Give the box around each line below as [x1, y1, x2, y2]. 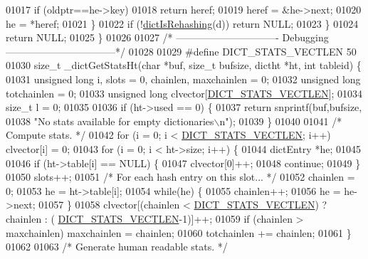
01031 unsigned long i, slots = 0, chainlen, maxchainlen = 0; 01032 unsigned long [6, 71, 361, 86]
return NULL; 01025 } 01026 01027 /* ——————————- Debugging [6, 30, 329, 45]
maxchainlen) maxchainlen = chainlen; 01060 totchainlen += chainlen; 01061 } [6, 225, 352, 240]
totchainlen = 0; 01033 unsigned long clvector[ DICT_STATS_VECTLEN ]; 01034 [6, 85, 363, 100]
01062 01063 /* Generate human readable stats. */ [6, 239, 228, 254]
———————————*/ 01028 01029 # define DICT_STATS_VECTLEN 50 [6, 43, 357, 58]
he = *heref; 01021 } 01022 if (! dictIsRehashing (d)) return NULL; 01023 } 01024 [6, 16, 359, 31]
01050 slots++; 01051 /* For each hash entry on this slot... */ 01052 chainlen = [6, 169, 355, 184]
